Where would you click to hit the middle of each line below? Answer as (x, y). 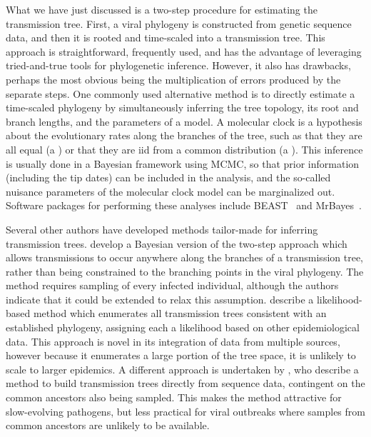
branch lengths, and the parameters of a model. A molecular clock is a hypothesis (184, 121)
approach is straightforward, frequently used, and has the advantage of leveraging (184, 51)
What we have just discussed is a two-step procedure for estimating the (162, 9)
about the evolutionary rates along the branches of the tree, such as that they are (184, 135)
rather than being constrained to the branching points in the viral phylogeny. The (185, 271)
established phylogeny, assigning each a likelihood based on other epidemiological (183, 327)
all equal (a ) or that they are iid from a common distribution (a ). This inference (184, 149)
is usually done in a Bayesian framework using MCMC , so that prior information (183, 163)
